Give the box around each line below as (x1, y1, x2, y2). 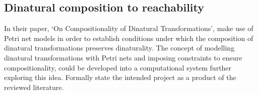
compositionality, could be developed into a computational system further (4, 62, 232, 72)
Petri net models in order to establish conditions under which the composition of (4, 32, 253, 43)
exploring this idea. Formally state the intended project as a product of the (4, 72, 236, 82)
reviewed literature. (4, 81, 64, 92)
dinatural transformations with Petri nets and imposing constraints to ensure (4, 52, 242, 62)
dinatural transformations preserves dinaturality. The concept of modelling (4, 42, 235, 53)
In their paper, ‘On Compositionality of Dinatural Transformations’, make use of (4, 23, 253, 33)
